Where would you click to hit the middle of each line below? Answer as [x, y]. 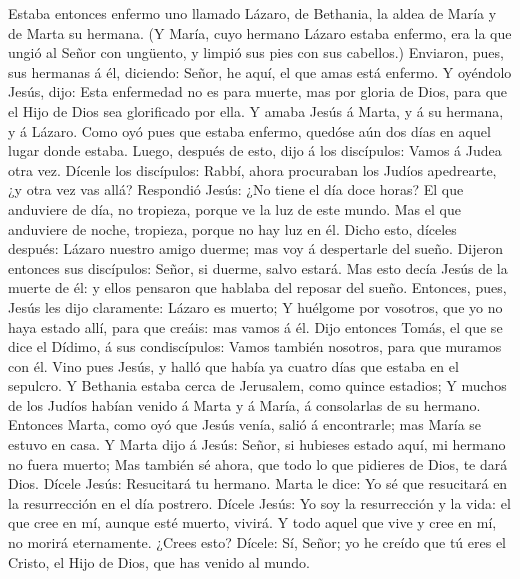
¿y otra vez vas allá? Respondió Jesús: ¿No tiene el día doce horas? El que [236, 189]
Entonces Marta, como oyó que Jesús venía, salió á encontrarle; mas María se [245, 424]
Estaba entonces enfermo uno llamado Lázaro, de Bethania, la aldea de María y [252, 13]
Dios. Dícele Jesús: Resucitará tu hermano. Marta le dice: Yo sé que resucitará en [258, 483]
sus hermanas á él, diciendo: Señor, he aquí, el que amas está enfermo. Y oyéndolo [260, 71]
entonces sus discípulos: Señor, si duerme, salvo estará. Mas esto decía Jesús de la [258, 267]
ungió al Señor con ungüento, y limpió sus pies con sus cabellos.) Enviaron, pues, [256, 52]
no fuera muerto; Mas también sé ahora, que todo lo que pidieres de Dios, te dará [258, 463]
